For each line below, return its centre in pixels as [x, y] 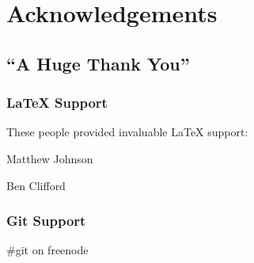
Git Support [46, 221]
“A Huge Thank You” [98, 63]
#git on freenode [47, 250]
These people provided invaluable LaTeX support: [127, 132]
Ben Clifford [36, 185]
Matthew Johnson [50, 158]
